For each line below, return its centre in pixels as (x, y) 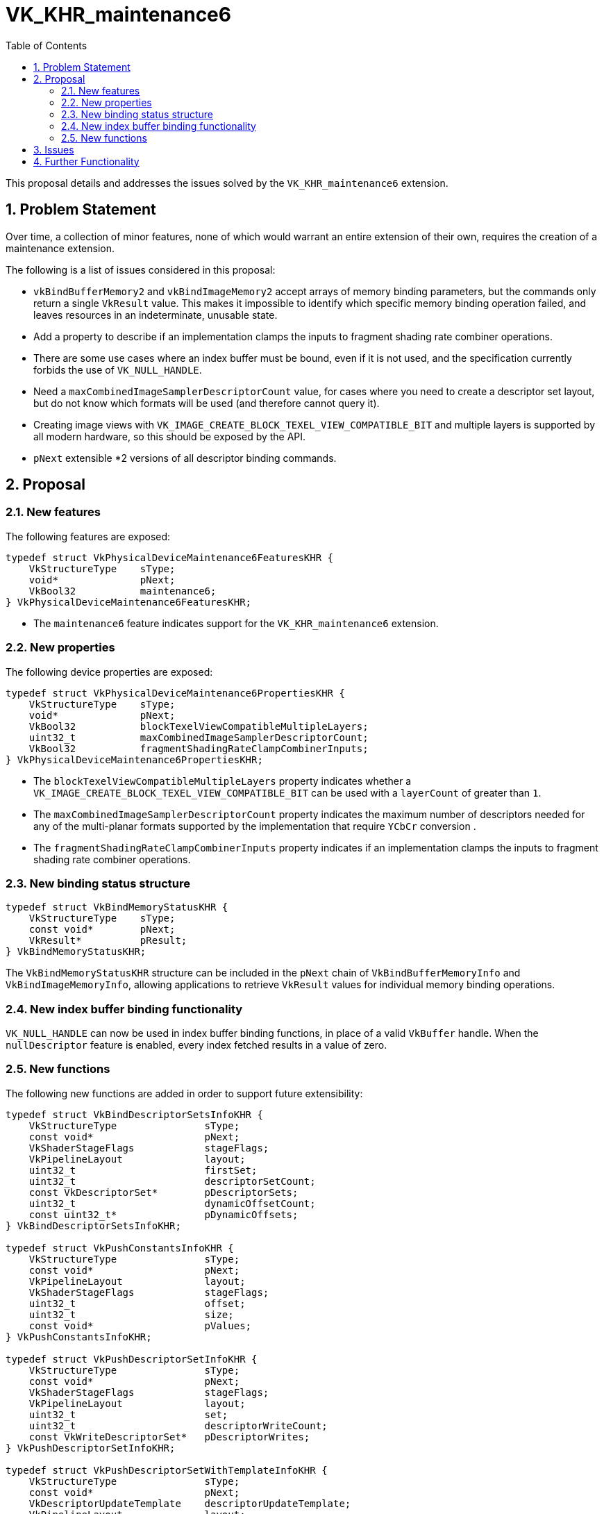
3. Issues (54, 149)
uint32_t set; (128, 1414)
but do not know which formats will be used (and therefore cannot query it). (207, 403)
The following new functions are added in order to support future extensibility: (184, 1093)
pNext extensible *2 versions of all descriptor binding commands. (185, 458)
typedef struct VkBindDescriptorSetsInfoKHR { (134, 1114)
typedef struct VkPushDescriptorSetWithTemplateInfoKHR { (167, 1470)
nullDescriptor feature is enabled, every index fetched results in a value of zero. (196, 1045)
